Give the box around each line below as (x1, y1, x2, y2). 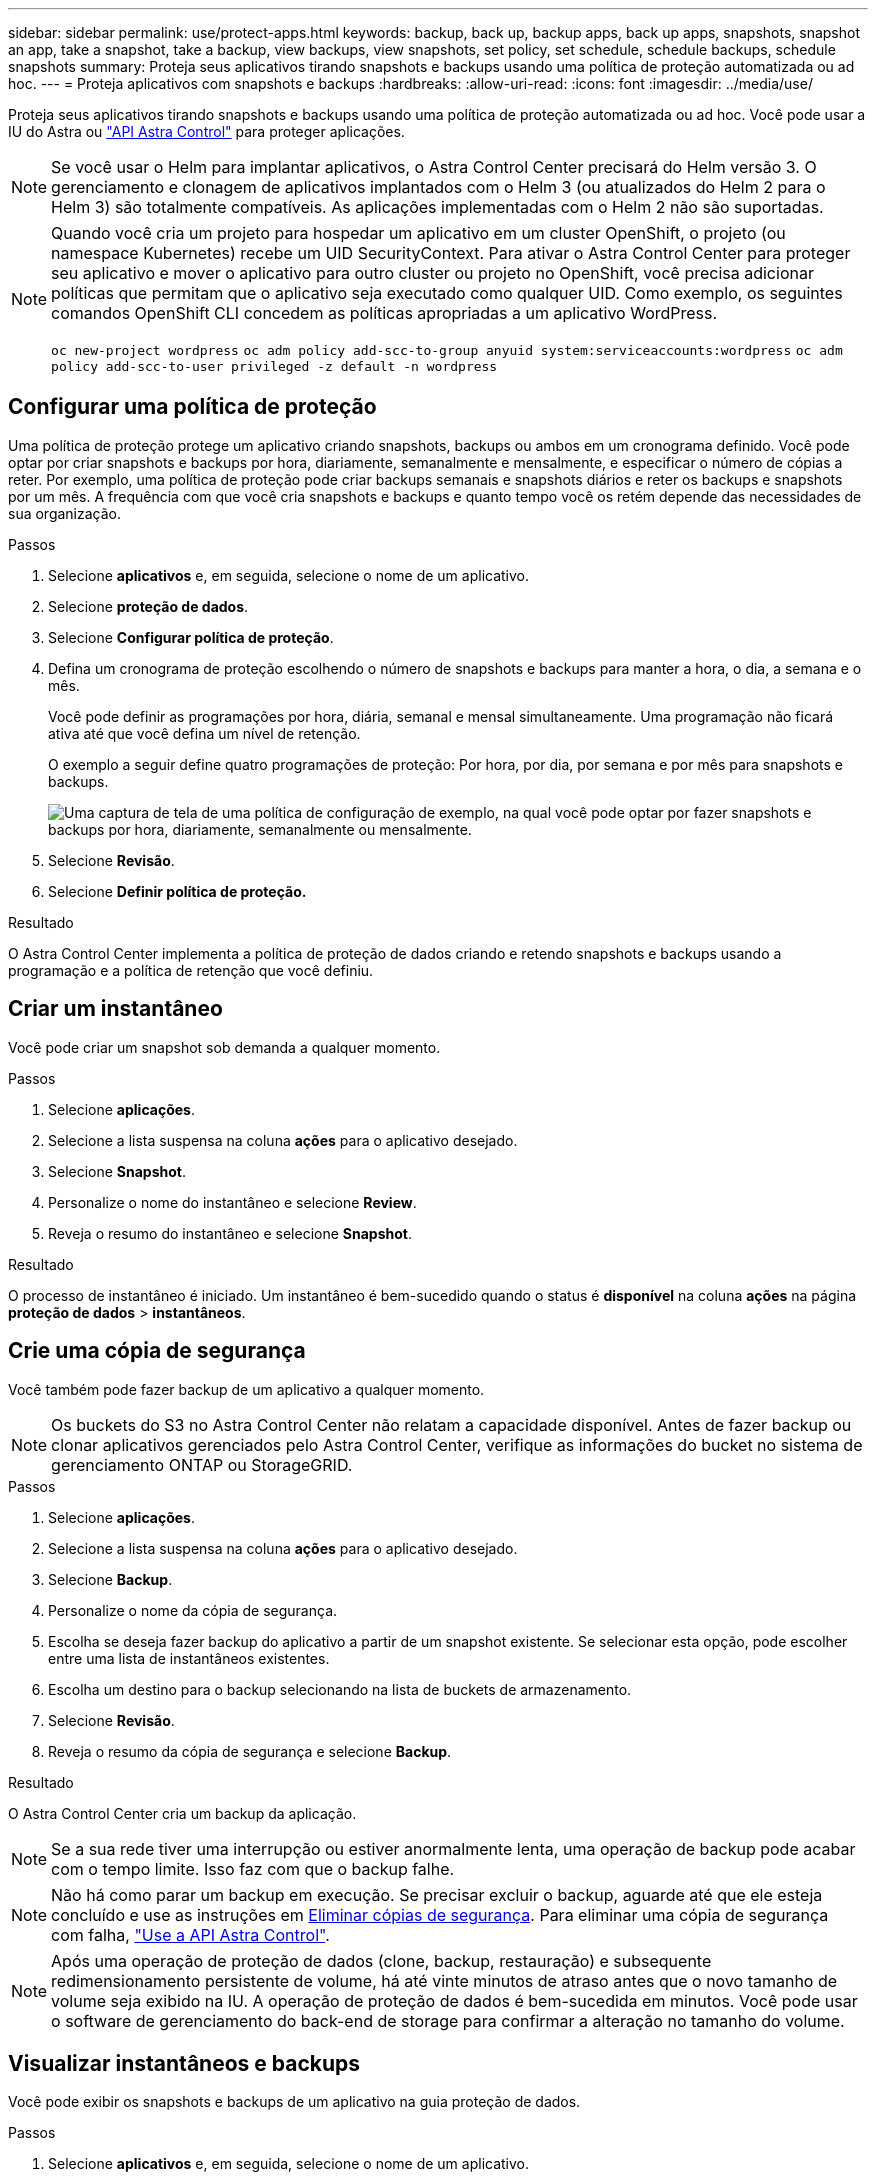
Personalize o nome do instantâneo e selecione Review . (48, 1193, 417, 1211)
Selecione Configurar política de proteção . (48, 628, 334, 646)
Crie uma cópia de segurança (8, 1338, 306, 1364)
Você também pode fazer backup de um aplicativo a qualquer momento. (8, 1380, 485, 1398)
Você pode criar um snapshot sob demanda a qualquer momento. (8, 1038, 441, 1056)
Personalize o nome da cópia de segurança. (48, 1601, 338, 1619)
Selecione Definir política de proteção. (48, 882, 307, 900)
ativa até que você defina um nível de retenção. (48, 724, 361, 742)
